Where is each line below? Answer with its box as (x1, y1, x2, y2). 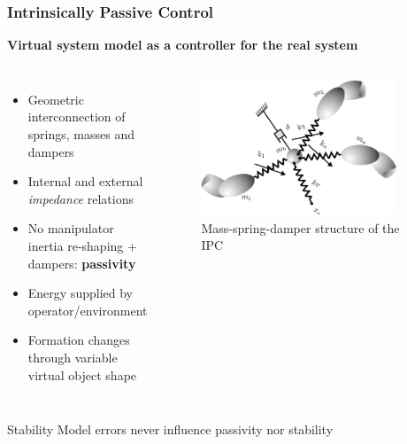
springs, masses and (27, 125, 134, 143)
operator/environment (27, 300, 148, 319)
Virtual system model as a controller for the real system (7, 35, 358, 54)
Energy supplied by (27, 284, 133, 302)
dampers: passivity (27, 253, 136, 272)
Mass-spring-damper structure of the (201, 218, 400, 237)
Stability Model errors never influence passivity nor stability (7, 420, 334, 439)
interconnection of (27, 107, 126, 126)
